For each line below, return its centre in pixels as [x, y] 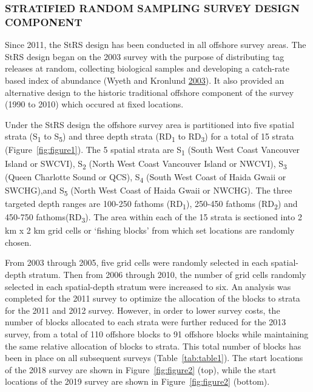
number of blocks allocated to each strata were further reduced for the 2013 [146, 322]
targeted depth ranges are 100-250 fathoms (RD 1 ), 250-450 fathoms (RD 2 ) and [151, 204]
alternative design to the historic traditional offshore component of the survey [150, 92]
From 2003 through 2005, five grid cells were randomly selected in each [137, 262]
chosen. [19, 242]
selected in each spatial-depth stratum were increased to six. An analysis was [148, 286]
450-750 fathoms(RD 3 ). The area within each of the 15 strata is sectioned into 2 [153, 218]
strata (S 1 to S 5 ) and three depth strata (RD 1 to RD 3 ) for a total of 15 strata [150, 137]
